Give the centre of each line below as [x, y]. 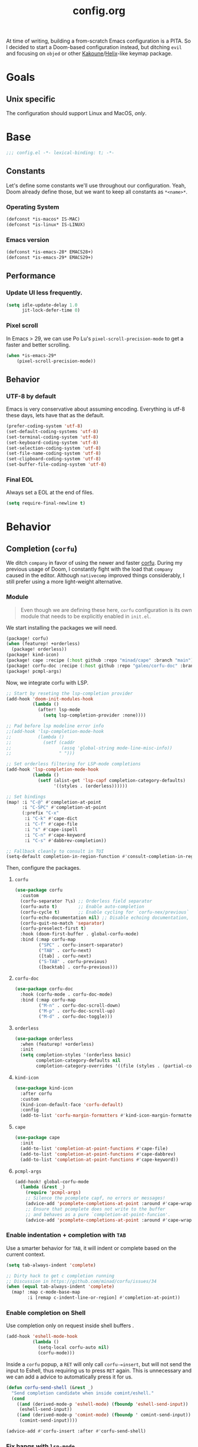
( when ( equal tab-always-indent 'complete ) [60, 1287]
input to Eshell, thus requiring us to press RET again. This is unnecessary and [99, 1370]
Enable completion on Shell [46, 1313]
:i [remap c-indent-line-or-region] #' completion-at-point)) [104, 1298]
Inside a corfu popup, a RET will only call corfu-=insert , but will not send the [99, 1364]
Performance [31, 276]
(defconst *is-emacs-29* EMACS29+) [50, 258]
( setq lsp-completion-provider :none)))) [95, 715]
